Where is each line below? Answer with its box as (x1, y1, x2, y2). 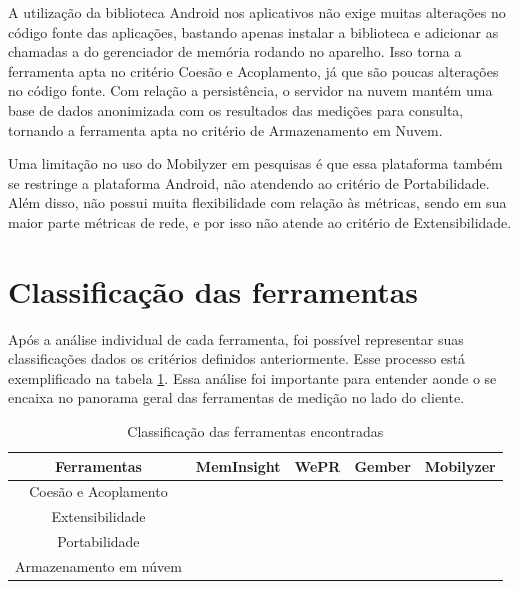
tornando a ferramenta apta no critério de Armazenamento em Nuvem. (8, 119, 443, 140)
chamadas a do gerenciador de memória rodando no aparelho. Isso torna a (8, 41, 462, 62)
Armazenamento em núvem (15, 556, 182, 576)
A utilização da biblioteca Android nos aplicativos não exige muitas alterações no (8, 2, 506, 22)
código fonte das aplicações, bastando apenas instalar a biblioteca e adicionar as (8, 21, 499, 42)
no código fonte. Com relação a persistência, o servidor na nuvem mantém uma (8, 80, 493, 101)
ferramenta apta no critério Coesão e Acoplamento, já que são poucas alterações (8, 60, 499, 81)
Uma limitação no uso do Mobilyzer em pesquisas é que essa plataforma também (8, 153, 503, 174)
